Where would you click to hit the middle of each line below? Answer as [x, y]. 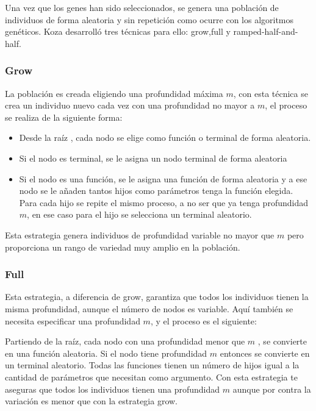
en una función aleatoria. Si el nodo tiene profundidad [106, 353]
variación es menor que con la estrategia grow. [91, 401]
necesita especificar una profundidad [73, 320]
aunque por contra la [272, 389]
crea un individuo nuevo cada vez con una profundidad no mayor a [130, 105]
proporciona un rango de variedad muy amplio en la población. [123, 247]
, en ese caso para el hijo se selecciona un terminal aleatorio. [139, 214]
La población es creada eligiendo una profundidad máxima [114, 93]
